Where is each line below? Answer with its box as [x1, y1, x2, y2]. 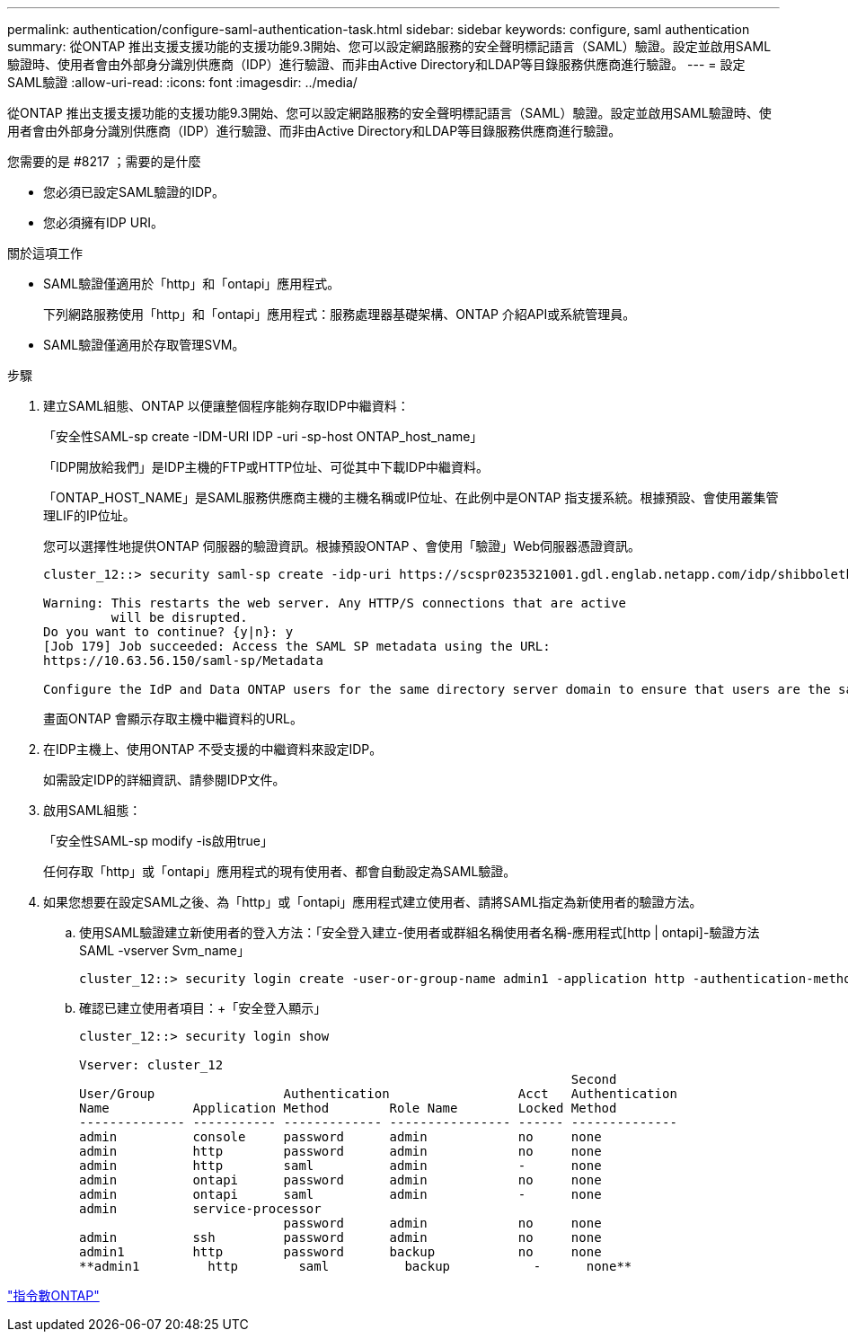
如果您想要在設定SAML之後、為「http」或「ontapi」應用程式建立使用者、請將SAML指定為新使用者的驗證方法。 [43, 894, 702, 909]
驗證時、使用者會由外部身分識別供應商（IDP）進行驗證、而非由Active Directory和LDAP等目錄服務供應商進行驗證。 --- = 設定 [7, 57, 746, 72]
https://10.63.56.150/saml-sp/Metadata [43, 653, 323, 668]
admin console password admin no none [79, 1130, 602, 1144]
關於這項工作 [7, 245, 83, 261]
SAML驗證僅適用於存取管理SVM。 [43, 337, 245, 352]
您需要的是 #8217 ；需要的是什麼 [7, 154, 201, 169]
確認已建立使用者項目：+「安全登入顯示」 [79, 1000, 327, 1015]
